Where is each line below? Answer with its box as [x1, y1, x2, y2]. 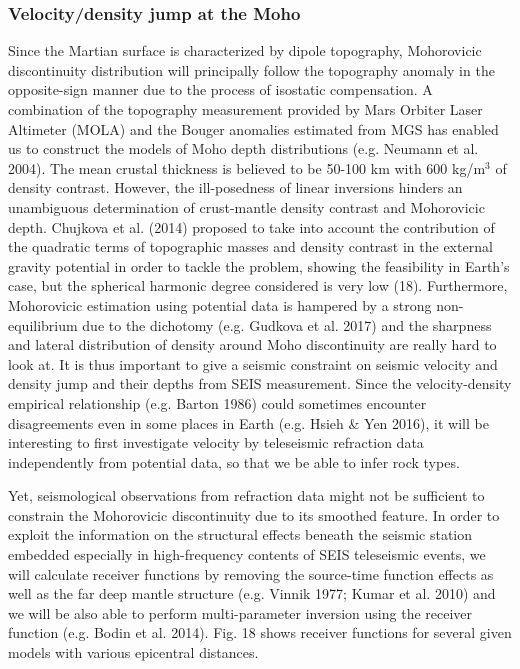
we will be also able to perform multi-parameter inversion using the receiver [8, 602, 473, 623]
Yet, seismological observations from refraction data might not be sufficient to [8, 485, 485, 506]
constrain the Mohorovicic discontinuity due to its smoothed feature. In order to [8, 504, 500, 525]
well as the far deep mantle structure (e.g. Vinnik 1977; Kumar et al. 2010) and [8, 583, 496, 604]
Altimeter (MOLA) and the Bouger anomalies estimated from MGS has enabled [8, 118, 499, 139]
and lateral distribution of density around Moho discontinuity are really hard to [8, 334, 497, 355]
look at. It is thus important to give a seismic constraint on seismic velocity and [8, 353, 498, 374]
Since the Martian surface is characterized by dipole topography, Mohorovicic [8, 40, 482, 61]
